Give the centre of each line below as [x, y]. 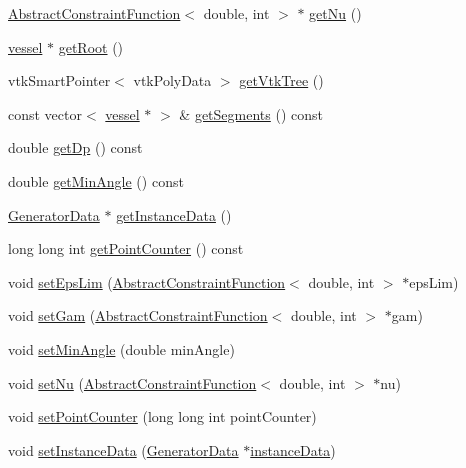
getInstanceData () [174, 214]
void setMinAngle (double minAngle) [121, 348]
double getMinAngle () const [96, 180]
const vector [45, 113]
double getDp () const [75, 147]
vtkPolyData [172, 80]
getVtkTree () [281, 80]
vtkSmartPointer [59, 80]
